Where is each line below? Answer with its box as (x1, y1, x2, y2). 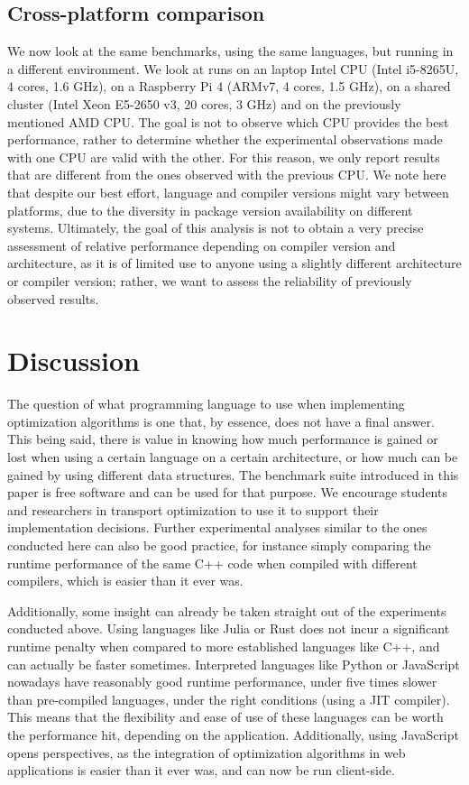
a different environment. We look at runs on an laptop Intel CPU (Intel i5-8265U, (7, 59, 459, 78)
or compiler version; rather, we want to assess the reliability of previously (7, 271, 412, 290)
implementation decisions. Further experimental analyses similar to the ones (7, 518, 428, 537)
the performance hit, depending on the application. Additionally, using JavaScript (7, 725, 459, 743)
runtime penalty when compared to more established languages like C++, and (7, 636, 440, 655)
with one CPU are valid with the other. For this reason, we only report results (7, 147, 440, 166)
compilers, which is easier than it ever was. (7, 571, 244, 590)
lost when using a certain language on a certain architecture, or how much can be (7, 448, 458, 466)
